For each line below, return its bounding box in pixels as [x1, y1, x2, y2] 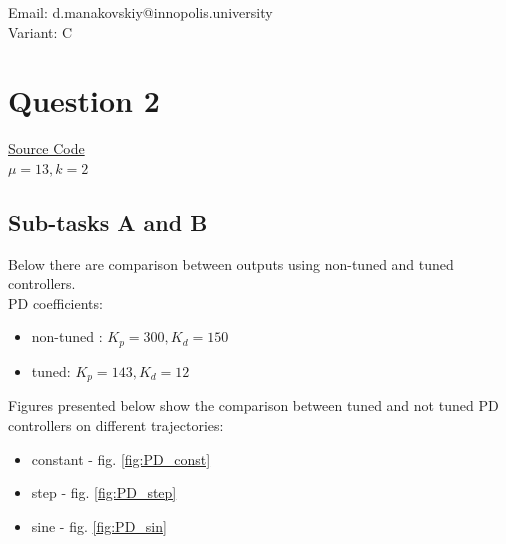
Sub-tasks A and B [8, 206, 208, 237]
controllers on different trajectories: [8, 414, 224, 435]
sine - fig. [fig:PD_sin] [31, 515, 167, 536]
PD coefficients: [8, 292, 103, 313]
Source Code [8, 138, 85, 159]
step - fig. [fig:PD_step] [31, 482, 177, 503]
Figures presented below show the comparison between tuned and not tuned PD [8, 395, 499, 416]
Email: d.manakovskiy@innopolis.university [8, 2, 273, 22]
